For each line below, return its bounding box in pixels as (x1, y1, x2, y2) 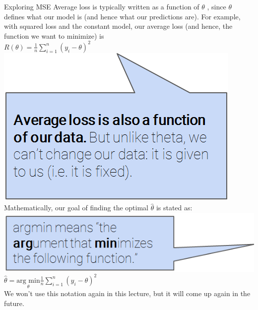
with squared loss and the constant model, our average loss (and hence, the (4, 21, 233, 31)
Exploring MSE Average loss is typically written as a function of (4, 1, 199, 11)
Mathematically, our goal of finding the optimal (4, 202, 148, 213)
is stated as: (156, 202, 193, 213)
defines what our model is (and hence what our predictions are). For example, (4, 11, 241, 21)
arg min (16, 277, 40, 284)
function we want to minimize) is (4, 30, 104, 41)
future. (4, 298, 24, 308)
